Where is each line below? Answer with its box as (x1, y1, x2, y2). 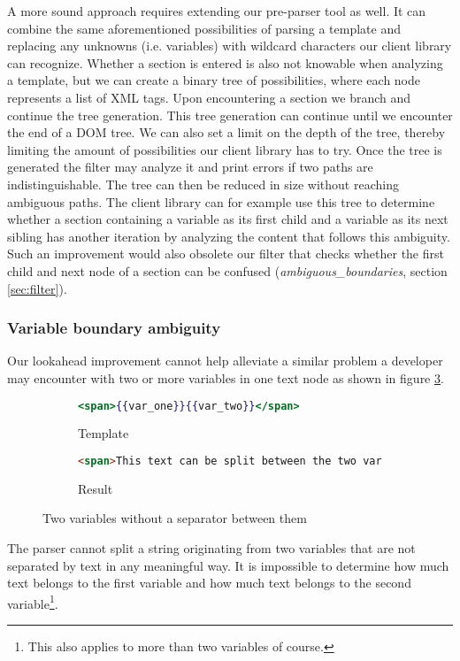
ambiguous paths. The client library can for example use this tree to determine (7, 192, 435, 211)
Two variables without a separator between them (42, 509, 307, 527)
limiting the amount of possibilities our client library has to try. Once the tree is (7, 140, 442, 158)
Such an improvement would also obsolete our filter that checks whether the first (7, 244, 444, 263)
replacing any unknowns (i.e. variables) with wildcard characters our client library (7, 36, 452, 55)
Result (78, 479, 113, 497)
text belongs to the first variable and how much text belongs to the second (7, 573, 411, 592)
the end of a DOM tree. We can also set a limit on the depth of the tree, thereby (7, 123, 446, 142)
